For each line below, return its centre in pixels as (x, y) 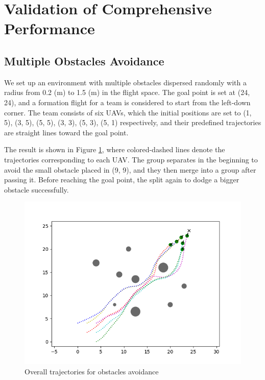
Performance (50, 28)
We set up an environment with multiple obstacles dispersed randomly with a (125, 82)
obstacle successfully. (37, 189)
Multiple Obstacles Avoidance (84, 61)
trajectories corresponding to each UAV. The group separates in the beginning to (131, 159)
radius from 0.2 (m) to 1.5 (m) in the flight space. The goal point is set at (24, (127, 92)
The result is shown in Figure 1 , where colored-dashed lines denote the (115, 149)
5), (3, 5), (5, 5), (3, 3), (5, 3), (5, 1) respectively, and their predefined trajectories (133, 122)
